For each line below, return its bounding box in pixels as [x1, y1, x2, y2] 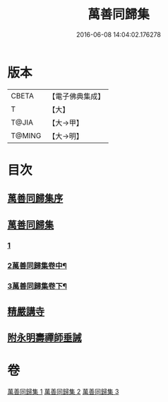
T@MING [11, 130, 42, 140]
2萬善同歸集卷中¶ [7, 260, 67, 270]
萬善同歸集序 [7, 193, 64, 205]
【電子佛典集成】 [48, 91, 105, 101]
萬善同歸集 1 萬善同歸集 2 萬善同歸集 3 [7, 387, 119, 396]
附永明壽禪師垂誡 [7, 332, 82, 344]
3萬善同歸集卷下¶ [7, 281, 67, 291]
